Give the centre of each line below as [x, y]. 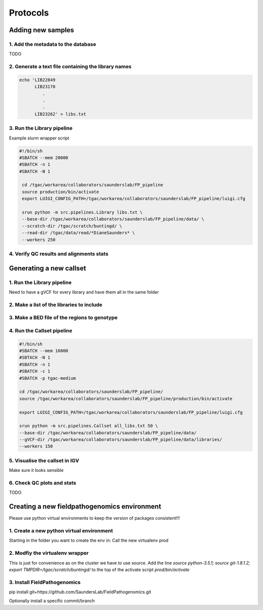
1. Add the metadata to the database [53, 44]
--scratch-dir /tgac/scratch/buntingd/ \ [72, 226]
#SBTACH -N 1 [35, 358]
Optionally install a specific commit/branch [52, 601]
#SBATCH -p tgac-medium [48, 378]
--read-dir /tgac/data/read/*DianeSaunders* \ [78, 233]
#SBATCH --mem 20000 [44, 158]
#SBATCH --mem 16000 [44, 351]
